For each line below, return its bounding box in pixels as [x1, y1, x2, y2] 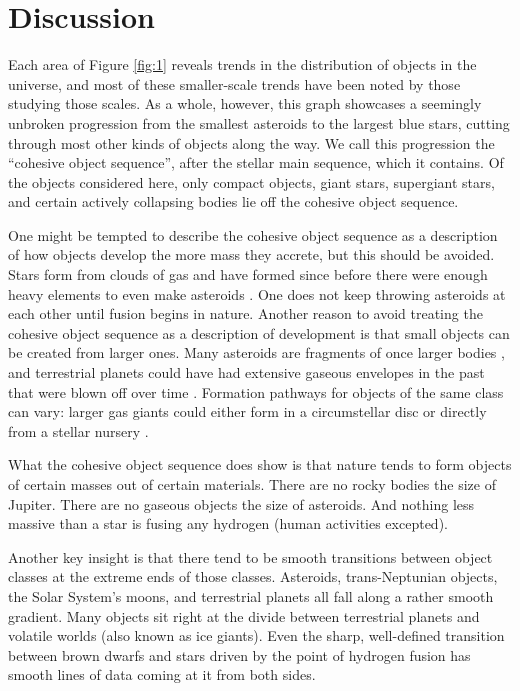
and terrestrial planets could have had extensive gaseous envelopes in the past [8, 362, 485, 383]
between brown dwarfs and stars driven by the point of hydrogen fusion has [8, 644, 471, 665]
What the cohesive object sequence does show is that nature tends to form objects [8, 454, 512, 475]
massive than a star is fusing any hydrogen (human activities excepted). [8, 513, 448, 534]
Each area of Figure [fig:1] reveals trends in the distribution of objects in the [8, 54, 477, 75]
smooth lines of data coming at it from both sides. [8, 664, 316, 685]
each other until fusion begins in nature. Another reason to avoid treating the [8, 303, 483, 324]
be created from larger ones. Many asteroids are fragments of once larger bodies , [8, 342, 505, 363]
